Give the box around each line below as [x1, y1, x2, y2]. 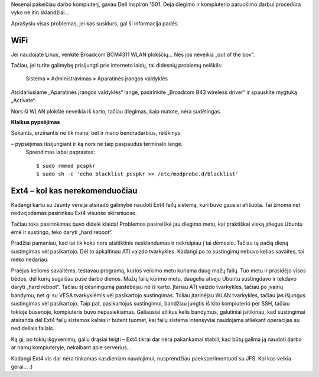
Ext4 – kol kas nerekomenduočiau [11, 186, 138, 196]
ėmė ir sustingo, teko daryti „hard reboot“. [11, 229, 113, 236]
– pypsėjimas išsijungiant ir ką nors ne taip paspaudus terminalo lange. [11, 140, 183, 147]
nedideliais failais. [11, 325, 54, 332]
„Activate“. [11, 97, 37, 104]
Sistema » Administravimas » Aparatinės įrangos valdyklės [25, 75, 168, 82]
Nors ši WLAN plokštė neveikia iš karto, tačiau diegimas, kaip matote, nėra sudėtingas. [11, 108, 222, 115]
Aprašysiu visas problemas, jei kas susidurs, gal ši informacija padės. [11, 19, 180, 27]
